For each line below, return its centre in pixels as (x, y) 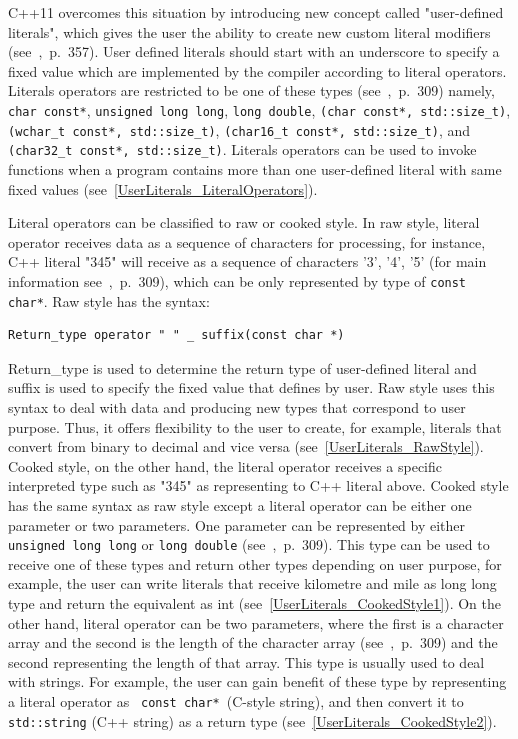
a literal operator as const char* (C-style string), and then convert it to (236, 701)
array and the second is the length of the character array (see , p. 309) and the (253, 642)
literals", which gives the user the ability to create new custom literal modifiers (249, 31)
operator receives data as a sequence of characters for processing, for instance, (247, 241)
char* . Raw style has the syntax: (109, 300)
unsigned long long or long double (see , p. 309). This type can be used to (249, 544)
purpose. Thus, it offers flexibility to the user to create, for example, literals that (255, 426)
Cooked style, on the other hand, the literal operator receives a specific (225, 465)
